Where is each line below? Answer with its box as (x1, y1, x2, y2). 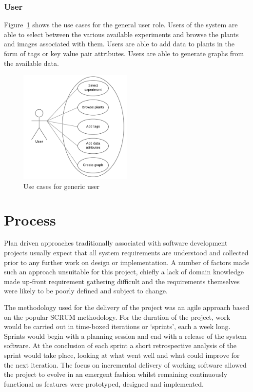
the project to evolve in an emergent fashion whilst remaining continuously (4, 369, 228, 379)
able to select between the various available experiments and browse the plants (4, 29, 239, 39)
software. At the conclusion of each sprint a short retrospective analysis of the (4, 340, 237, 351)
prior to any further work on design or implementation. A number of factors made (4, 257, 249, 267)
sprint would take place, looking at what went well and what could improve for (4, 350, 240, 360)
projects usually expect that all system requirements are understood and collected (4, 248, 249, 258)
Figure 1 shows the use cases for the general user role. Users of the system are (4, 20, 238, 30)
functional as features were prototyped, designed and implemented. (4, 378, 204, 389)
